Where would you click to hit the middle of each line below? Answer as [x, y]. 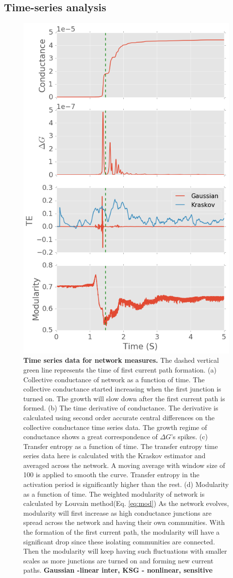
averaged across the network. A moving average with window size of [124, 465]
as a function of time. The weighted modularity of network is [114, 494]
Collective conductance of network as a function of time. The [114, 379]
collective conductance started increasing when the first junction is [122, 389]
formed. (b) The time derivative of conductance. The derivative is [121, 408]
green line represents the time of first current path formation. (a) [120, 369]
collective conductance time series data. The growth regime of [115, 427]
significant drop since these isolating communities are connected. [119, 541]
